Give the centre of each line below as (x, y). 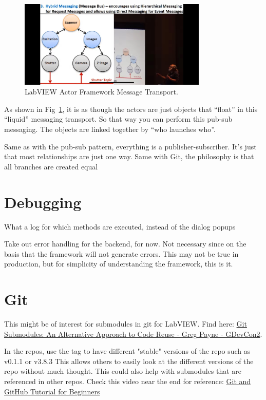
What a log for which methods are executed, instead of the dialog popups (120, 226)
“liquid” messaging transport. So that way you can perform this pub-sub (118, 119)
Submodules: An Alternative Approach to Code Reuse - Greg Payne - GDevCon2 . (133, 334)
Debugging (43, 202)
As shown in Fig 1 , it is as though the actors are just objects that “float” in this (131, 109)
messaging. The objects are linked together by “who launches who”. (110, 129)
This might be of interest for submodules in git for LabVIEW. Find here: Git (126, 324)
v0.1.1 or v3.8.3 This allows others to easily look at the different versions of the (129, 361)
